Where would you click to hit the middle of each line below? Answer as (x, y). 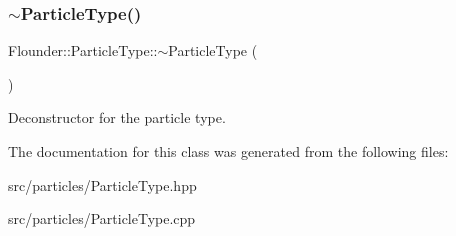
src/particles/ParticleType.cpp (102, 218)
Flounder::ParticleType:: (83, 50)
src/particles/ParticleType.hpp (102, 184)
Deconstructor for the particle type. (117, 117)
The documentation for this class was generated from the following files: (228, 151)
